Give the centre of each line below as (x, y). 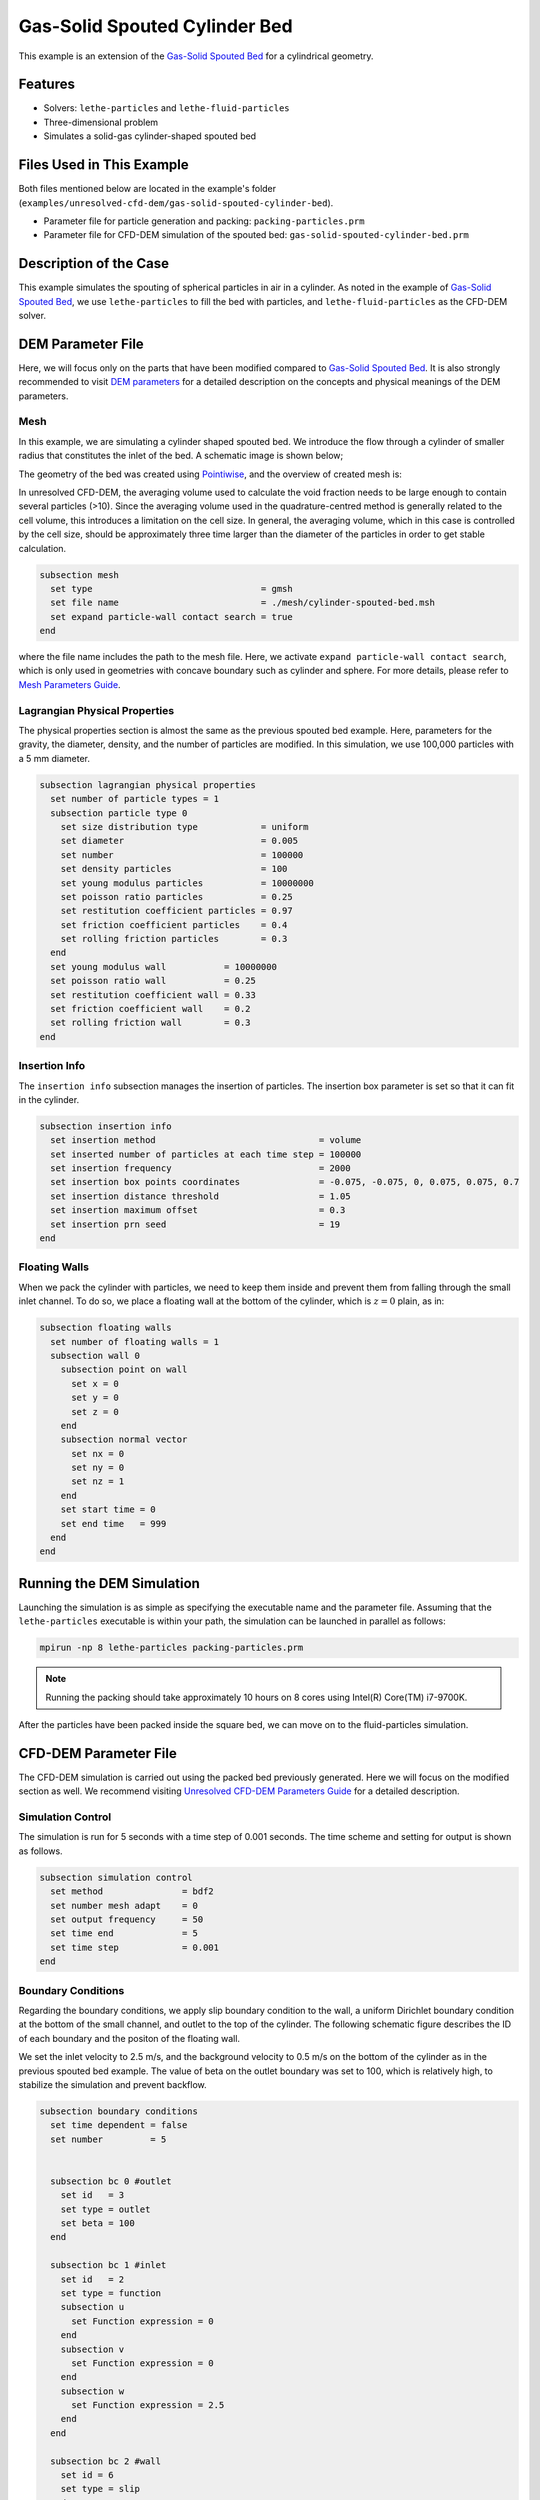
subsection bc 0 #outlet (111, 2181)
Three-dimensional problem (101, 122)
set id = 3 (92, 2195)
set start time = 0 (108, 1509)
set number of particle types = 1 (135, 799)
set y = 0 (95, 1398)
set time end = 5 (124, 1933)
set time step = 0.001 (135, 1947)
